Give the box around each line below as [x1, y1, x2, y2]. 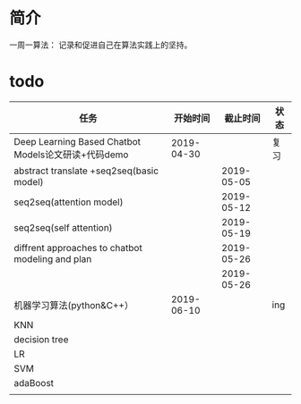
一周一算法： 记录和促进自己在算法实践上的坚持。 [9, 39, 193, 50]
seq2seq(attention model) [13, 196, 124, 208]
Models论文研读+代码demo [13, 148, 129, 161]
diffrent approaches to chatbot [13, 241, 143, 254]
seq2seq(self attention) [13, 221, 114, 233]
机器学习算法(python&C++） [13, 299, 134, 311]
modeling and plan [13, 252, 92, 265]
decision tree [13, 332, 69, 345]
